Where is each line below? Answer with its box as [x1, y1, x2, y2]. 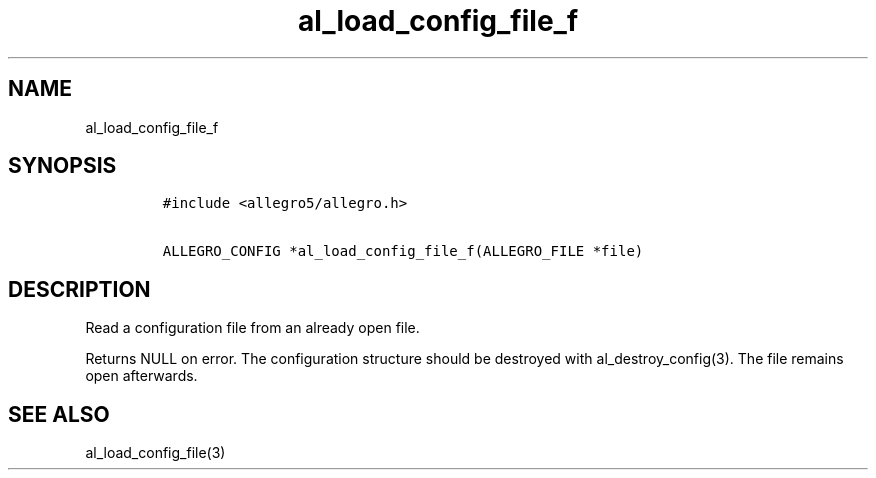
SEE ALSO [8, 401, 110, 427]
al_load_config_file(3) [85, 444, 226, 462]
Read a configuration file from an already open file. [85, 319, 420, 337]
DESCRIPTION [8, 276, 151, 302]
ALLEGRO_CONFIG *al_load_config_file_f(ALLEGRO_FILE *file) [162, 243, 644, 260]
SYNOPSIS [8, 153, 117, 179]
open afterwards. [85, 367, 198, 385]
